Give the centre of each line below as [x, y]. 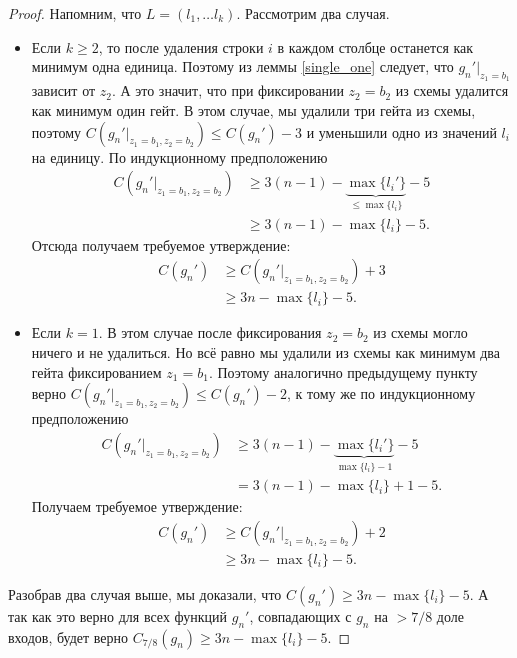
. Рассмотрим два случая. [313, 13]
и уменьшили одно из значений [401, 131]
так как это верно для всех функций [118, 615]
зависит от [63, 90]
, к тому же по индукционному [381, 393]
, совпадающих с [300, 615]
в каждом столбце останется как [375, 46]
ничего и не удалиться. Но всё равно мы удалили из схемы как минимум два [265, 351]
